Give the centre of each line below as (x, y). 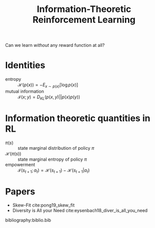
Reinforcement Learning (84, 20)
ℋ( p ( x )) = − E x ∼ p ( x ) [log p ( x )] (48, 85)
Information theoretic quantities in (78, 118)
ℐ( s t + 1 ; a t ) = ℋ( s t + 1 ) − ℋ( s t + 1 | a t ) (54, 171)
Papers (20, 191)
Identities (25, 65)
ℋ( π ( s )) (13, 154)
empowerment (20, 164)
